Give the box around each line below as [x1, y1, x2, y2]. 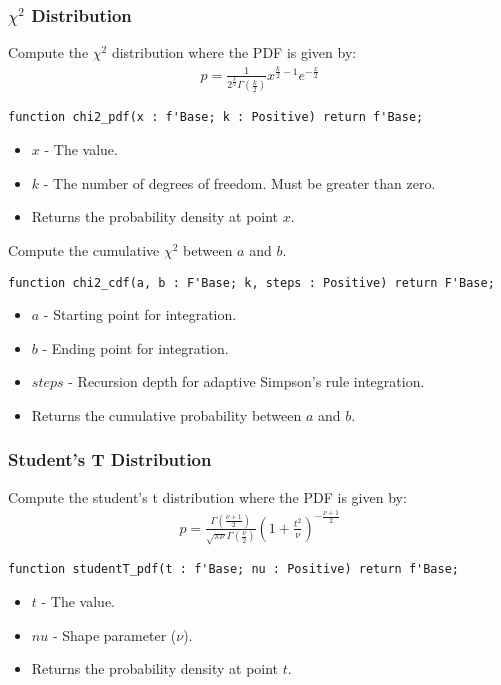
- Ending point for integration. [42, 337, 229, 358]
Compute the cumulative [8, 239, 160, 260]
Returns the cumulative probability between [31, 404, 302, 425]
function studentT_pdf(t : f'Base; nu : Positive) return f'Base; [8, 562, 460, 577]
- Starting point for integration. [43, 304, 237, 325]
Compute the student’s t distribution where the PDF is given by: [8, 486, 407, 507]
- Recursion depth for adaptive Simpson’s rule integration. [68, 371, 425, 392]
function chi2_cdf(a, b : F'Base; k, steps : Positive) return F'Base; [8, 275, 495, 290]
